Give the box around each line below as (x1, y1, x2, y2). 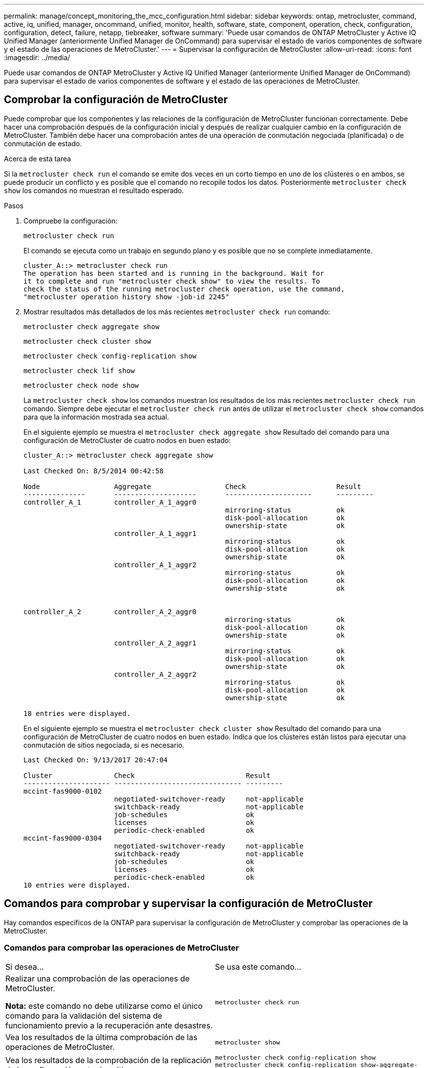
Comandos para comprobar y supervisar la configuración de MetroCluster (4, 897, 373, 910)
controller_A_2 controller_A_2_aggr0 (23, 607, 197, 616)
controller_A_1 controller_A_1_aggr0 (23, 498, 197, 506)
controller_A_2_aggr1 (114, 639, 197, 647)
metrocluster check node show (23, 381, 139, 389)
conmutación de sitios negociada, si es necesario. (23, 740, 185, 749)
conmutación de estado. (4, 139, 82, 148)
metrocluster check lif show (23, 366, 135, 375)
